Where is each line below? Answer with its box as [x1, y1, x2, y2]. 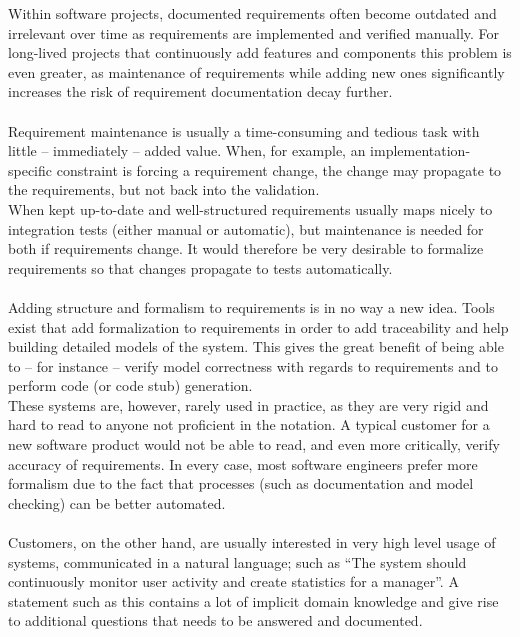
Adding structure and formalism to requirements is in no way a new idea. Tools [8, 296, 495, 317]
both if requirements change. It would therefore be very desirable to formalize [8, 238, 484, 259]
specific [8, 159, 53, 180]
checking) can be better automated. [8, 492, 226, 513]
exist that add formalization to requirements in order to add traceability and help [8, 316, 509, 337]
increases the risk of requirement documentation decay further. [8, 81, 393, 102]
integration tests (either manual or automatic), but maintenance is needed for [8, 218, 484, 239]
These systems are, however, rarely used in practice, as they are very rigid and [8, 394, 489, 415]
